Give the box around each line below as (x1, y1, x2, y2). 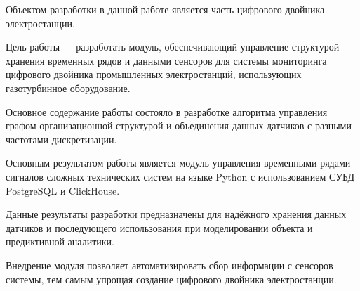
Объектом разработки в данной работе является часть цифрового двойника (6, 2, 325, 16)
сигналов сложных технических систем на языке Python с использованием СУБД (6, 169, 355, 183)
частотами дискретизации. (6, 131, 117, 146)
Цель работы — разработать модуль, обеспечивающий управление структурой (6, 39, 340, 54)
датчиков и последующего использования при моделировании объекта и (6, 220, 313, 235)
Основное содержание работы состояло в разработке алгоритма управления (6, 104, 328, 119)
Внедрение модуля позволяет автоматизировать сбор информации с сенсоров (6, 257, 333, 272)
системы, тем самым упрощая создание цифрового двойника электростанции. (6, 271, 337, 286)
